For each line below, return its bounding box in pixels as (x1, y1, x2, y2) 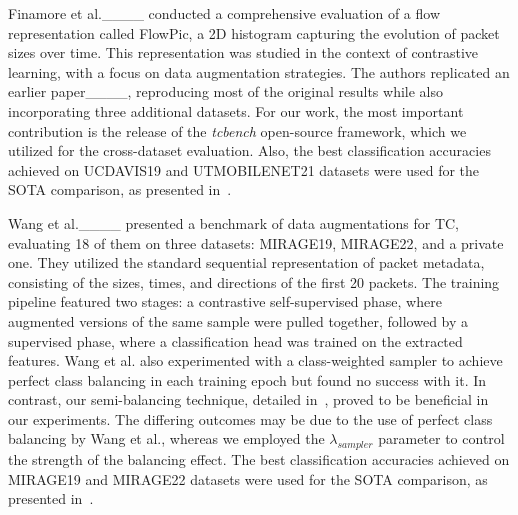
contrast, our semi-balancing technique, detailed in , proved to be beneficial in (8, 389, 489, 410)
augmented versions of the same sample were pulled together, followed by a (8, 310, 469, 331)
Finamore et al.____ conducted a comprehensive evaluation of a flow (8, 3, 440, 23)
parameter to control (378, 428, 505, 449)
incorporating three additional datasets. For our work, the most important (8, 100, 464, 121)
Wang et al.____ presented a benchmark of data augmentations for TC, (8, 212, 459, 233)
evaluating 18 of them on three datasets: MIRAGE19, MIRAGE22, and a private (8, 232, 504, 253)
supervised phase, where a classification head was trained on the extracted (8, 330, 463, 351)
